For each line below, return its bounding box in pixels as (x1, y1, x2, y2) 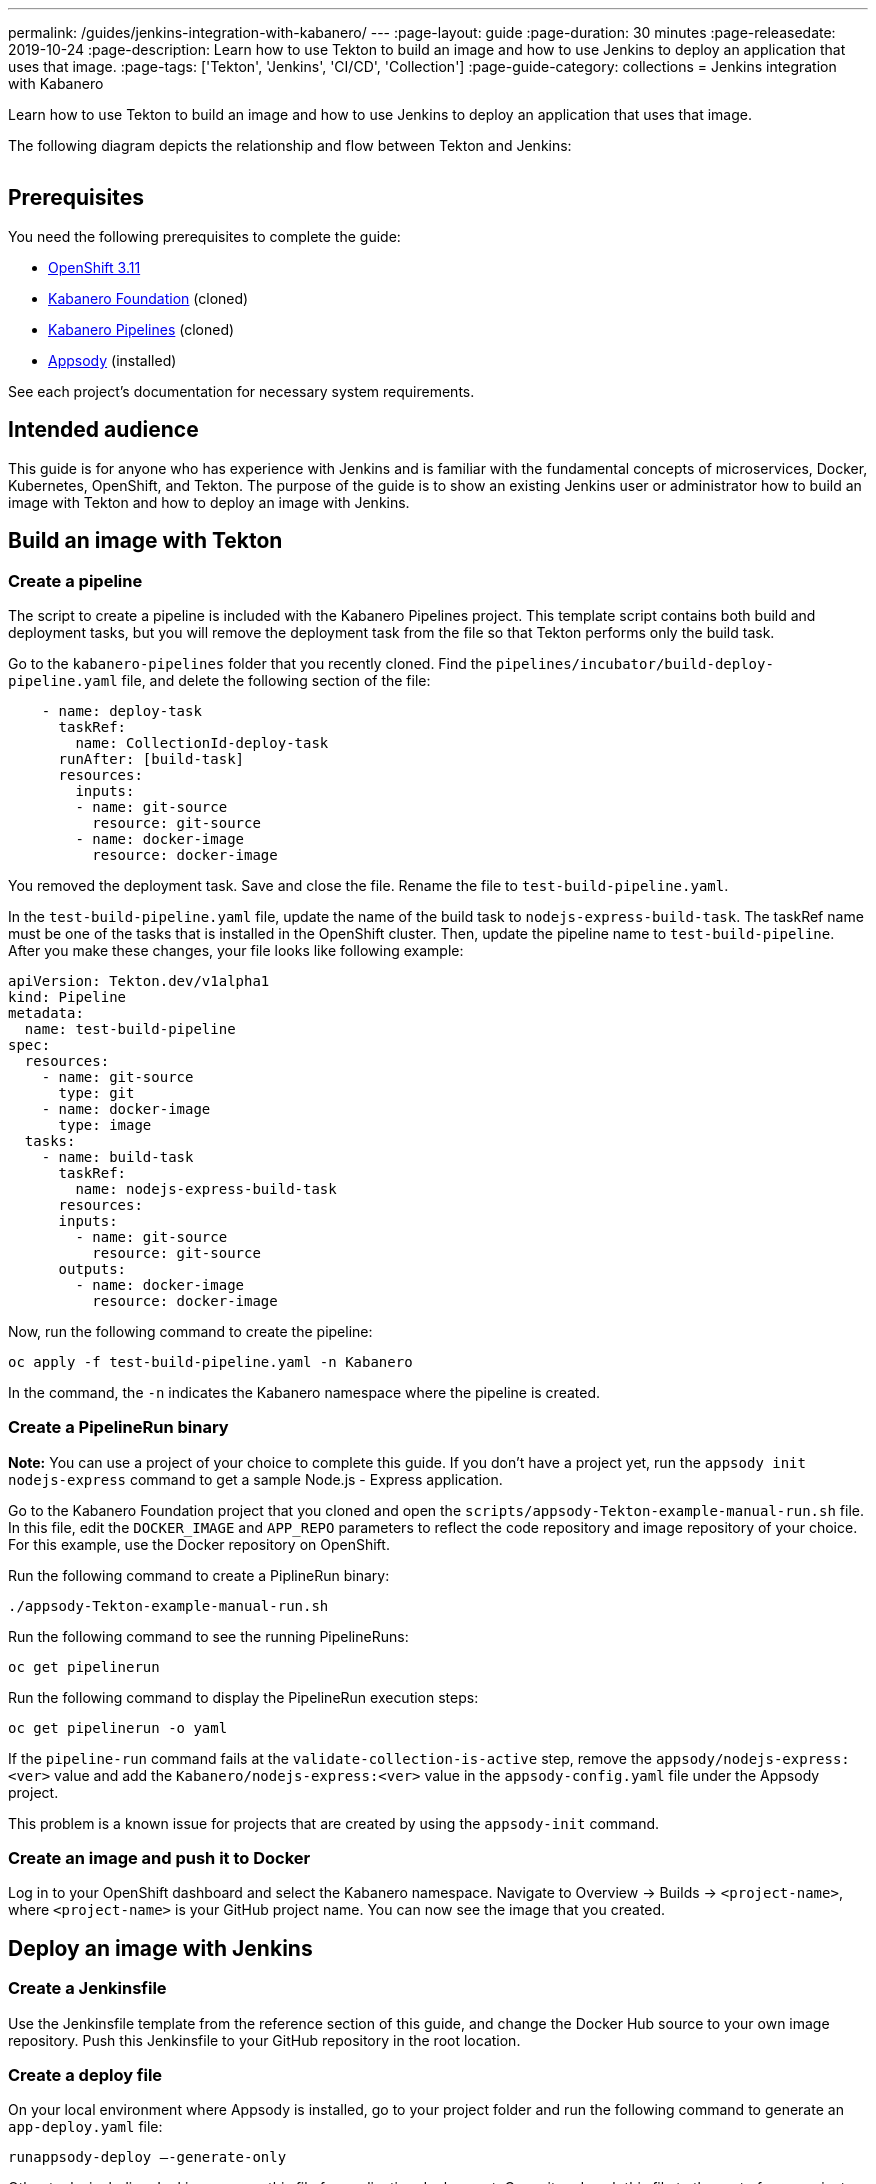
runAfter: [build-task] (58, 750, 245, 767)
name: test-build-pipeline (24, 1020, 236, 1037)
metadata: (8, 1004, 84, 1021)
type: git (58, 1084, 135, 1101)
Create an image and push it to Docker (8, 1848, 311, 1869)
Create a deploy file (8, 2065, 163, 2085)
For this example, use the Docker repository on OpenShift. (8, 1535, 390, 1553)
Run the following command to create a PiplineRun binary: (8, 1566, 390, 1584)
